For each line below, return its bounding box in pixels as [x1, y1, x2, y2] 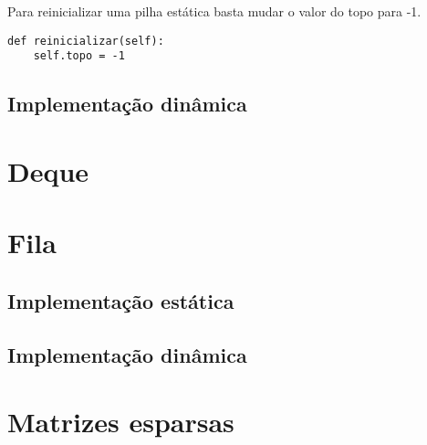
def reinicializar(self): [7, 34, 164, 48]
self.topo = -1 [33, 49, 125, 63]
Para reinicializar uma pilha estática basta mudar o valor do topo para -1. [7, 2, 422, 20]
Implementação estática [7, 286, 234, 314]
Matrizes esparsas [7, 403, 234, 440]
